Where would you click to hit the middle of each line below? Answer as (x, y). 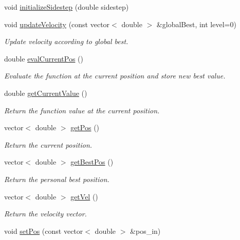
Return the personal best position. (57, 179)
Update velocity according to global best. (66, 41)
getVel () (84, 196)
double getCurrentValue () (46, 93)
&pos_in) (145, 231)
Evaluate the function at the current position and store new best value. (115, 76)
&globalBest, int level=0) (196, 24)
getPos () (85, 127)
